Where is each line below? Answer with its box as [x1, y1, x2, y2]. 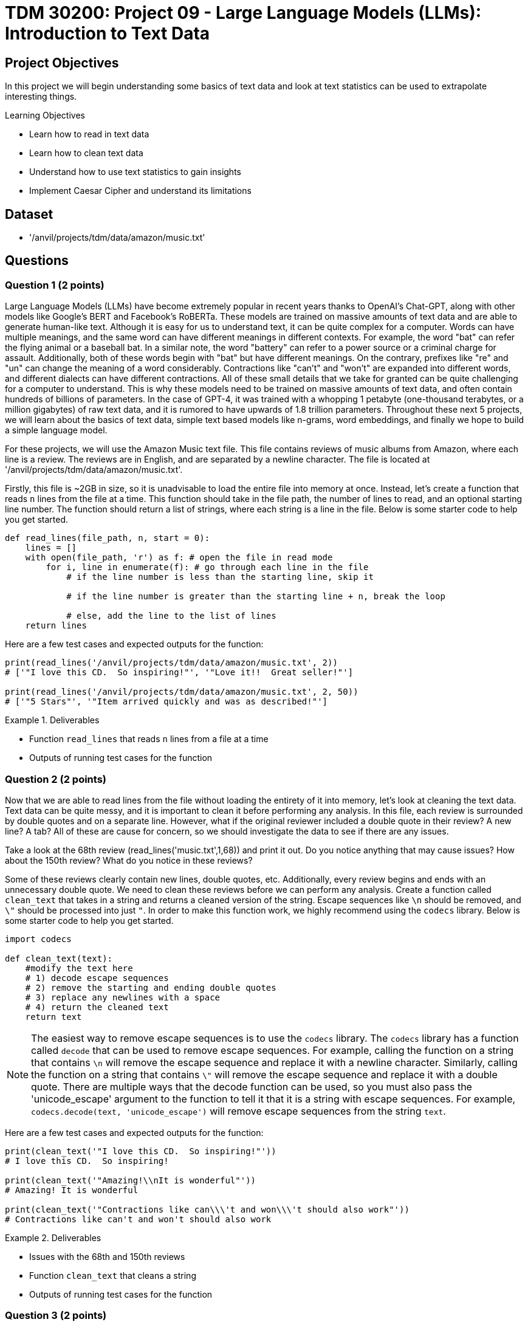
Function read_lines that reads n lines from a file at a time [29, 734, 269, 745]
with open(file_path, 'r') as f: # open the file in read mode [25, 552, 333, 563]
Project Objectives [5, 55, 119, 71]
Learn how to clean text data [29, 148, 143, 159]
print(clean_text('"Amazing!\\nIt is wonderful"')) [5, 1175, 256, 1185]
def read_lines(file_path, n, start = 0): [5, 533, 210, 543]
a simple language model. [5, 425, 108, 436]
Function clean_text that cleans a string [29, 1270, 196, 1281]
